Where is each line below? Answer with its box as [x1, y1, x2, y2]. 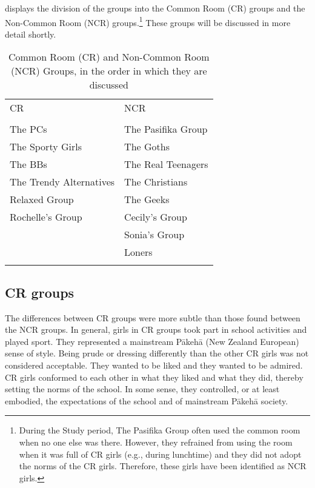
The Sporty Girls [10, 139, 82, 154]
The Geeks [124, 192, 170, 207]
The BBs [10, 157, 47, 172]
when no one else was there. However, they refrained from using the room [19, 435, 293, 448]
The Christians [124, 175, 188, 189]
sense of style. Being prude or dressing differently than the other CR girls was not [5, 347, 309, 359]
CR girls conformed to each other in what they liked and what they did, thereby [5, 370, 303, 383]
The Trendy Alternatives [10, 175, 115, 189]
